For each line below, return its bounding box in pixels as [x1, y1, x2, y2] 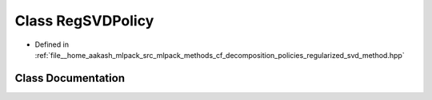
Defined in [34, 40, 70, 49]
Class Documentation [14, 71, 126, 85]
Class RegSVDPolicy [14, 12, 154, 29]
